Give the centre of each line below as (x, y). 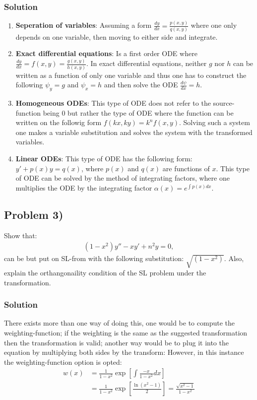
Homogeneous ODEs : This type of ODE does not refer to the (113, 103)
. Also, (234, 258)
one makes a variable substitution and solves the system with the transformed (134, 132)
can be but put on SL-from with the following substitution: (94, 258)
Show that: (21, 235)
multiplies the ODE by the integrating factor (84, 187)
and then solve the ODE (141, 85)
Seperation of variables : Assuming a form (84, 25)
